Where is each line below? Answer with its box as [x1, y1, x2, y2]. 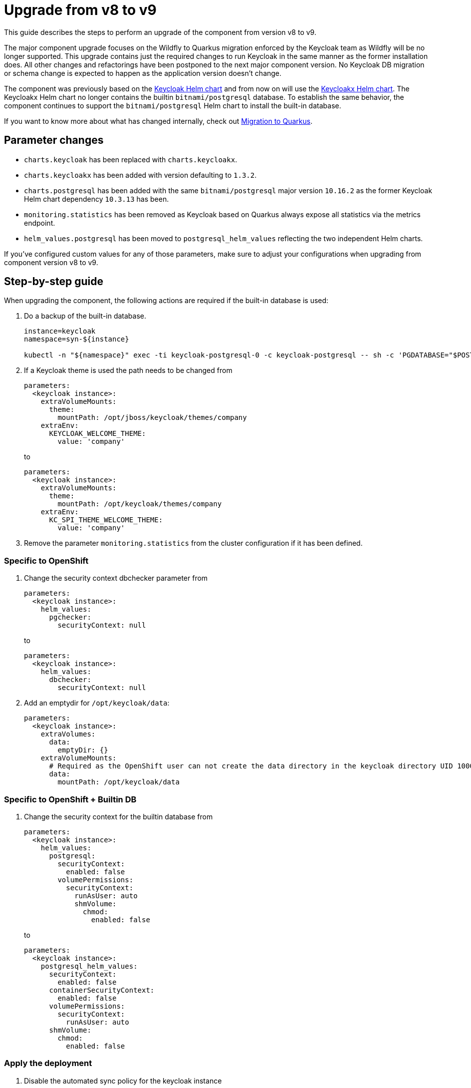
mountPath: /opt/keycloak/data [57, 778, 180, 786]
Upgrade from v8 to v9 [4, 1, 157, 18]
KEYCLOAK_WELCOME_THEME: [49, 429, 146, 438]
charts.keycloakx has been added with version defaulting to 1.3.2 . [24, 170, 257, 179]
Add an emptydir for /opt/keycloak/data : [24, 699, 170, 708]
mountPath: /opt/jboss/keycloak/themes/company [57, 413, 247, 422]
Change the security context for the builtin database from [24, 812, 213, 821]
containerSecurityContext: [49, 986, 155, 994]
